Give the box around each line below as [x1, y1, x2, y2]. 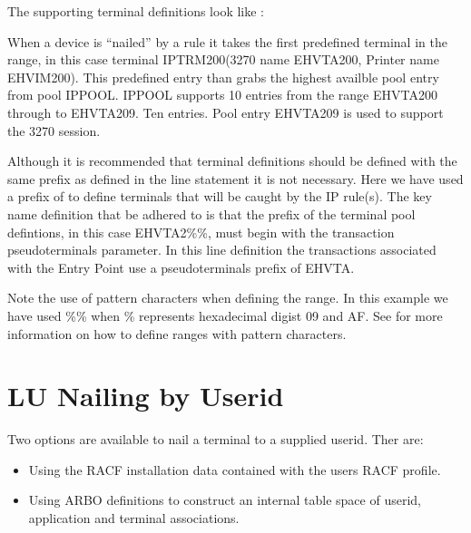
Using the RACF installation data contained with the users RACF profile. [28, 460, 441, 479]
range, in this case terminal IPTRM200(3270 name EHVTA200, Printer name [7, 50, 439, 69]
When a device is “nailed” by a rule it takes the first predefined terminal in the [7, 32, 447, 51]
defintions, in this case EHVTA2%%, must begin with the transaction [7, 222, 395, 241]
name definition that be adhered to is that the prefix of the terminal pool [7, 204, 416, 223]
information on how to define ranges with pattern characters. [7, 324, 347, 343]
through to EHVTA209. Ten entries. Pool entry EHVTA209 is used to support [7, 102, 444, 121]
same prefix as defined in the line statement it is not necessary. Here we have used [7, 169, 464, 188]
